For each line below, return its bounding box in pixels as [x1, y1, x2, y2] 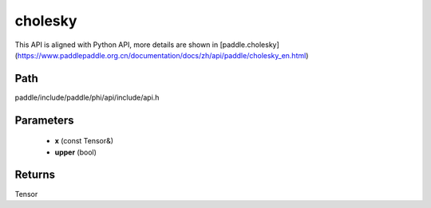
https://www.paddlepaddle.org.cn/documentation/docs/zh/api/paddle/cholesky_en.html [17, 50, 306, 60]
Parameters [14, 113, 74, 127]
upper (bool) [54, 147, 97, 157]
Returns [14, 168, 56, 182]
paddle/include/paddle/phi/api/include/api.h [14, 92, 160, 102]
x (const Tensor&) [54, 136, 114, 146]
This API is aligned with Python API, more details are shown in [14, 40, 219, 49]
